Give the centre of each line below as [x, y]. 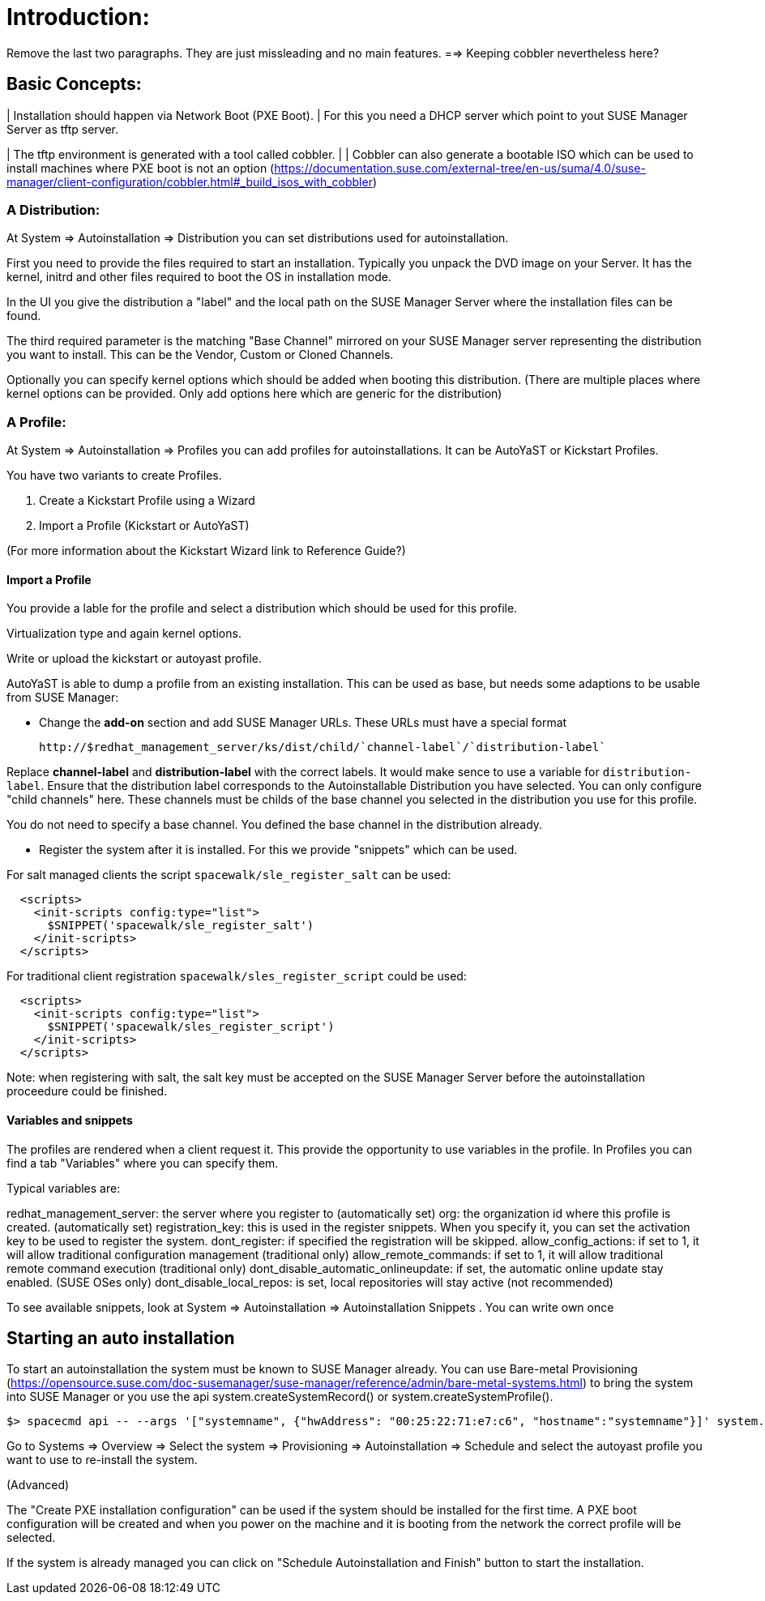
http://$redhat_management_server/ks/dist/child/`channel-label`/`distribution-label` [323, 747]
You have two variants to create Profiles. [114, 476]
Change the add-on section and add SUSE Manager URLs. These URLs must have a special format [303, 723]
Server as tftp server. [63, 129]
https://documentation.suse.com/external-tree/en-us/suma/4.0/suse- [460, 168]
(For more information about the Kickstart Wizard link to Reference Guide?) [206, 551]
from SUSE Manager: [63, 698]
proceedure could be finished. [87, 1091]
